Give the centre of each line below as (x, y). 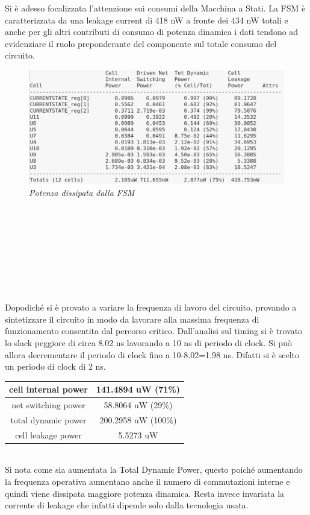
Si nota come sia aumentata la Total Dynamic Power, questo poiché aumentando (154, 469)
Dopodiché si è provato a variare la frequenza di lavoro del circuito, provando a (151, 307)
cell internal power (48, 389)
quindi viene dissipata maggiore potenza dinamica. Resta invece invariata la (145, 493)
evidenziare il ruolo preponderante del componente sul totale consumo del (141, 43)
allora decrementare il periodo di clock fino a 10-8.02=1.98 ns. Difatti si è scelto (152, 354)
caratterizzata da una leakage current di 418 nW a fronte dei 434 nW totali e (147, 20)
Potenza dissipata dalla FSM (82, 192)
